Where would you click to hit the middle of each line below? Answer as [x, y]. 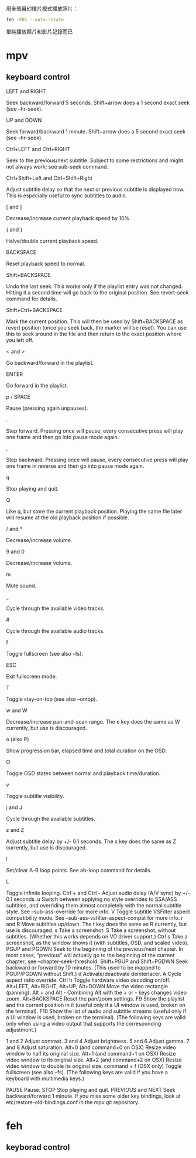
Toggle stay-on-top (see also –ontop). [52, 699]
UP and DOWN [24, 120]
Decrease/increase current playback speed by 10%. [69, 218]
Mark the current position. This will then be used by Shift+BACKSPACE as [94, 321]
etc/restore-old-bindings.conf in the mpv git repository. [73, 1102]
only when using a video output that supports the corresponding [84, 1023]
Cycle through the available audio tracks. [55, 631]
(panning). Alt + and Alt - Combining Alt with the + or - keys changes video [97, 992]
